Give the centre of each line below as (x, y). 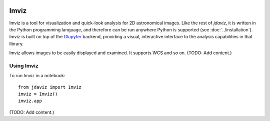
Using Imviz (24, 66)
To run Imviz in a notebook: (37, 76)
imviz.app (30, 101)
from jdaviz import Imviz (50, 87)
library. (16, 44)
